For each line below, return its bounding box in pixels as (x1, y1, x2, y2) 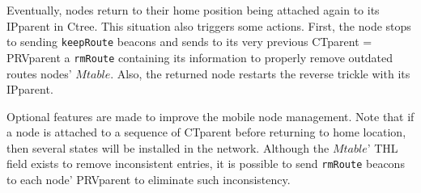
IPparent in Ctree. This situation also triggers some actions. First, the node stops (6, 17, 411, 34)
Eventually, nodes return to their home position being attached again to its (6, 2, 380, 18)
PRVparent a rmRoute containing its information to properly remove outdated (6, 48, 393, 65)
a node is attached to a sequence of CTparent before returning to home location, (6, 124, 406, 141)
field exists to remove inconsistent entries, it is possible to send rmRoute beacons (6, 155, 405, 172)
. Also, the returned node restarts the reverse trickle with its (110, 65, 410, 82)
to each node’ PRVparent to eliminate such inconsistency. (6, 171, 291, 188)
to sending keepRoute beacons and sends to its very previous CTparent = (6, 33, 372, 50)
